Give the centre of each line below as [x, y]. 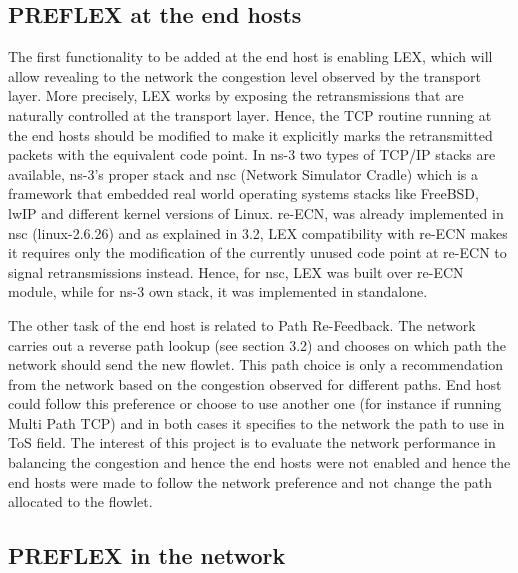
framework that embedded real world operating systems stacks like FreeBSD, [243, 193]
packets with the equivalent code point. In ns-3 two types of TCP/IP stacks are [252, 154]
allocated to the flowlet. [80, 501]
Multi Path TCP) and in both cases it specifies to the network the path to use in [256, 422]
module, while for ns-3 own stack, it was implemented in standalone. [218, 291]
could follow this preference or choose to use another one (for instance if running [255, 403]
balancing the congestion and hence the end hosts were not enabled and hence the [259, 462]
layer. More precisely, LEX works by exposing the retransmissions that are [236, 95]
